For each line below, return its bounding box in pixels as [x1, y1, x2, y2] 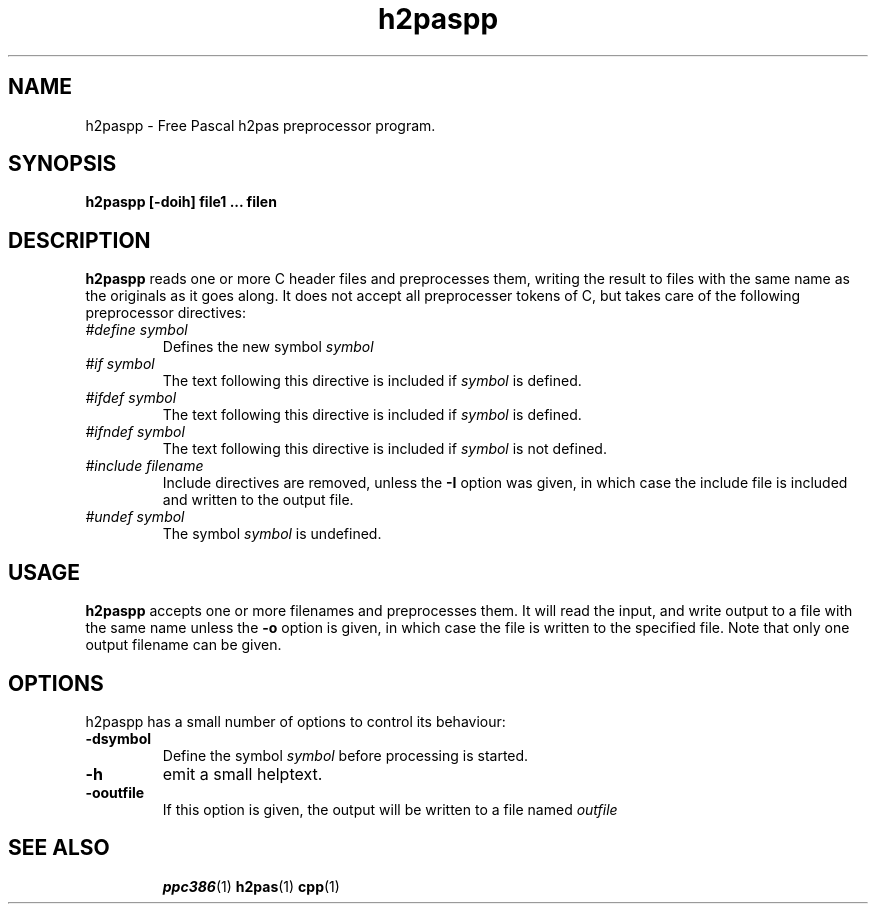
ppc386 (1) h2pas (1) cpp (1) [162, 877, 340, 895]
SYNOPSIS [8, 151, 117, 177]
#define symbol [85, 321, 188, 339]
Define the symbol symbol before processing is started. [162, 746, 529, 764]
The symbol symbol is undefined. [162, 525, 382, 543]
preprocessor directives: [85, 304, 247, 322]
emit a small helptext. [162, 763, 323, 784]
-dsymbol [85, 729, 152, 747]
